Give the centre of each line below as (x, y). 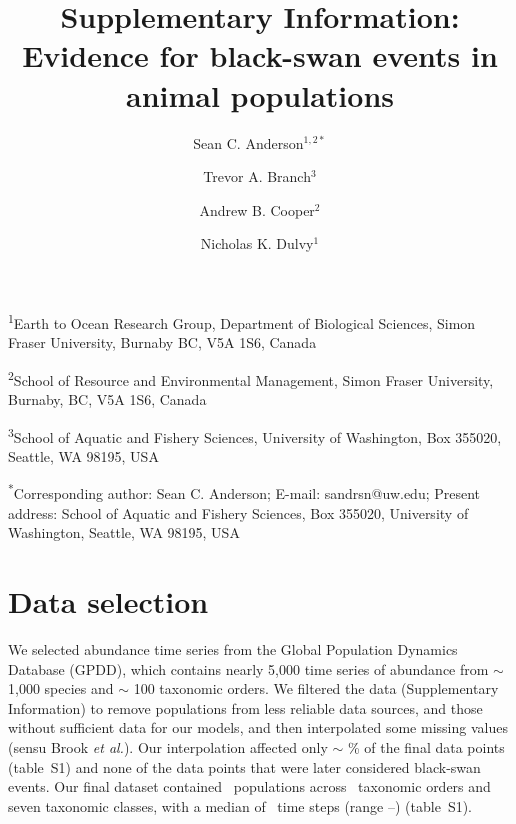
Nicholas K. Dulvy (257, 243)
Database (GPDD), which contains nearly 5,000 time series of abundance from (248, 668)
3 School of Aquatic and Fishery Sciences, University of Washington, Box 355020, (255, 435)
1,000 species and (61, 688)
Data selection (108, 601)
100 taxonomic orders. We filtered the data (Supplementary (316, 688)
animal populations (260, 94)
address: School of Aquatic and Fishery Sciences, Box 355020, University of (238, 512)
